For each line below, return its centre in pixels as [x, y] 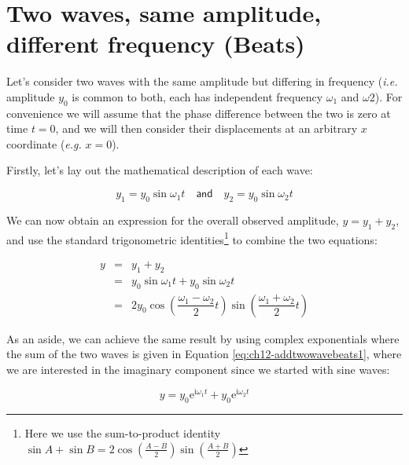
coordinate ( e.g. [44, 143]
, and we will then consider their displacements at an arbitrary [206, 128]
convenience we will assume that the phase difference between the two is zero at [199, 113]
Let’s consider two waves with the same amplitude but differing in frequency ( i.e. [202, 81]
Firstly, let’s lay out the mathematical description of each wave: [160, 170]
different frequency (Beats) [156, 44]
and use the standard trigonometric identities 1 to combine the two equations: [192, 238]
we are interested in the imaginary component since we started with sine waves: [198, 369]
